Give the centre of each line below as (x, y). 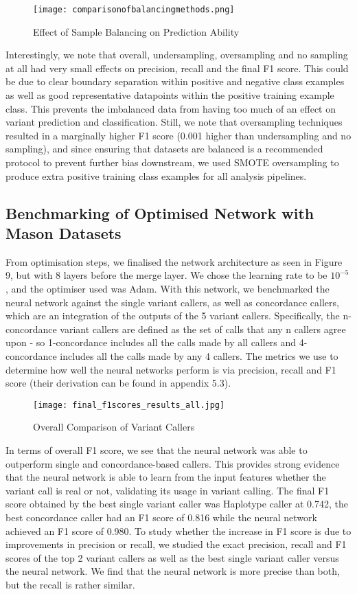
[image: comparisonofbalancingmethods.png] (134, 10)
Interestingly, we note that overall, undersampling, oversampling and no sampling (177, 55)
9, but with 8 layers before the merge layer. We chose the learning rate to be (166, 275)
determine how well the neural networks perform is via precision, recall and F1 (171, 369)
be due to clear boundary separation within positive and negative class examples (175, 81)
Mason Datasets (64, 232)
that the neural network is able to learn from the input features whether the (166, 477)
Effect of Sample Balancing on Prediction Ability (136, 31)
